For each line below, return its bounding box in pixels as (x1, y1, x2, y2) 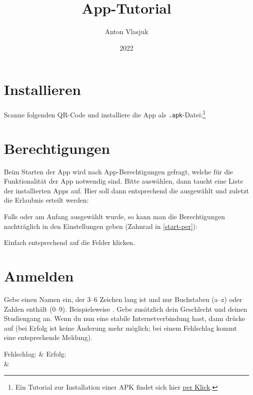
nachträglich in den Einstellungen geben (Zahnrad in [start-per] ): (4, 221, 198, 231)
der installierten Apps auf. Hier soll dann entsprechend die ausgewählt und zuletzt (4, 185, 249, 195)
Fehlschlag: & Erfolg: (4, 348, 67, 358)
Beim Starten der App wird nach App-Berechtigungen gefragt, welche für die (4, 166, 233, 176)
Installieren (4, 79, 81, 99)
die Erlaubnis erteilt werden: (4, 195, 89, 205)
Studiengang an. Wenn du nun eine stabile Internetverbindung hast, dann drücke (4, 313, 245, 323)
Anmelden (4, 266, 74, 286)
